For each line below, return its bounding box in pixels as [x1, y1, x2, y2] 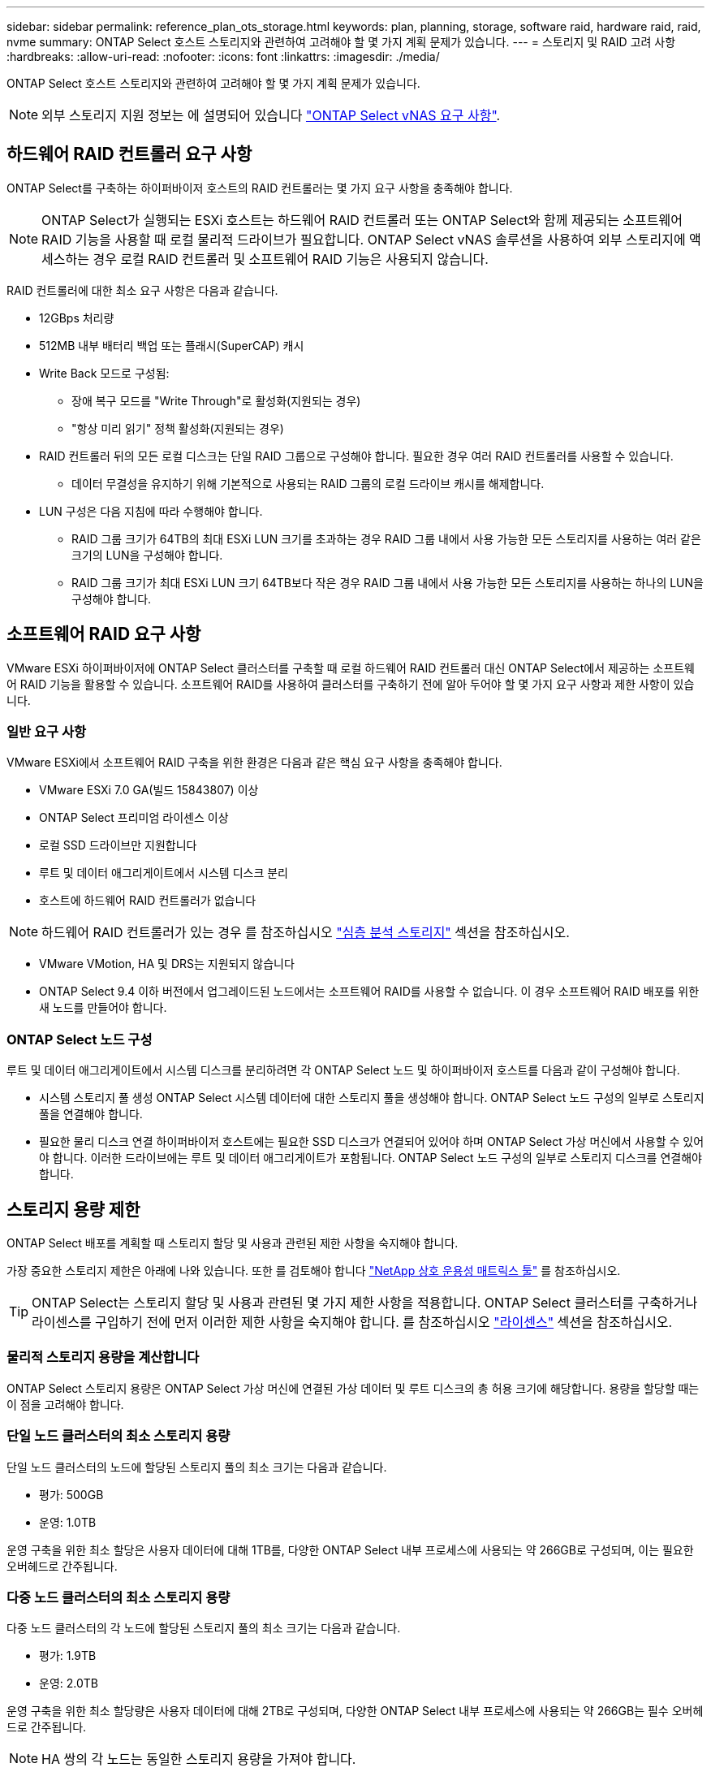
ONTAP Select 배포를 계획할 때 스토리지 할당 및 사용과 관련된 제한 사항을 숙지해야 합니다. [6, 1236, 459, 1251]
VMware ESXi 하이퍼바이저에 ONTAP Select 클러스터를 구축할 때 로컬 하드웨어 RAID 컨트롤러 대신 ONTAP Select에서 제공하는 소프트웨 [6, 660, 695, 675]
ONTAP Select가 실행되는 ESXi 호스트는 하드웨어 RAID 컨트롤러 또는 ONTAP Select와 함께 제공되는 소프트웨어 [41, 211, 683, 228]
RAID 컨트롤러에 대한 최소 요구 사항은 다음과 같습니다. [6, 283, 278, 297]
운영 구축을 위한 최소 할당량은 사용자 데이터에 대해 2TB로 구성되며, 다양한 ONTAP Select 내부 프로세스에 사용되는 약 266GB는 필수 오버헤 [6, 1704, 704, 1718]
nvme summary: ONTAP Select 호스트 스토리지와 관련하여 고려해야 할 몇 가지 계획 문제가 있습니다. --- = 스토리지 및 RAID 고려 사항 [6, 35, 676, 49]
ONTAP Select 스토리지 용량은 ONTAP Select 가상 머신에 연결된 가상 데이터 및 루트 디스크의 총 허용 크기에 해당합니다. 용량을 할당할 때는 [6, 1381, 700, 1395]
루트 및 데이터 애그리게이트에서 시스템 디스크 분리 [39, 866, 288, 880]
